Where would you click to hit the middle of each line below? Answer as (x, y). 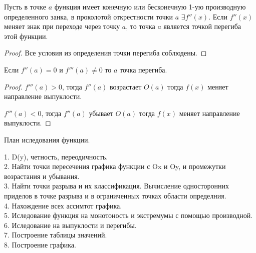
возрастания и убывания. (42, 176)
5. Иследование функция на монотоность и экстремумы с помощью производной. (129, 215)
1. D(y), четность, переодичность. (56, 156)
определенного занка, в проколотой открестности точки (89, 16)
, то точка (141, 26)
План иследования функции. (47, 139)
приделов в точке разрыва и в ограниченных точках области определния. (115, 195)
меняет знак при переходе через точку (62, 26)
